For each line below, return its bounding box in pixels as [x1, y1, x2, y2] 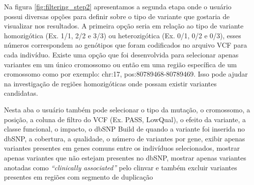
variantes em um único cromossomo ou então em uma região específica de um [4, 59, 237, 69]
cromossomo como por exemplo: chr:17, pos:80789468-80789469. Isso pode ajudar [4, 69, 248, 79]
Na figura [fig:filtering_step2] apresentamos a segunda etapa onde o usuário [4, 1, 231, 11]
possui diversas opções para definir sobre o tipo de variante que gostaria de [4, 11, 230, 21]
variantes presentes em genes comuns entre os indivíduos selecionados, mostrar [4, 143, 240, 153]
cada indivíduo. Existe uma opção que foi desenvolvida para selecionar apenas [4, 49, 239, 59]
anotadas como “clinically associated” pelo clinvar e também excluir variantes [4, 162, 237, 172]
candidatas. [4, 88, 38, 98]
